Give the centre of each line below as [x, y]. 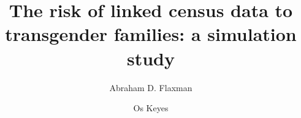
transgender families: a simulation [151, 34]
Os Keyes [151, 108]
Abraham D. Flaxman [151, 87]
